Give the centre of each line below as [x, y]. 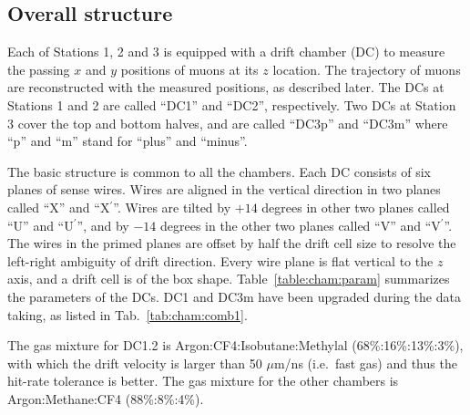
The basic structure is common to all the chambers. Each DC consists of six [219, 171]
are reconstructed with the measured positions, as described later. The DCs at [226, 87]
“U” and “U [41, 225]
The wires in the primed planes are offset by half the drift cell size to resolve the [232, 243]
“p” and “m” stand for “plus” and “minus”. [128, 141]
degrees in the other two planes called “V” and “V [300, 225]
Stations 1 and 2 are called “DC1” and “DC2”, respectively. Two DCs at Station [232, 104]
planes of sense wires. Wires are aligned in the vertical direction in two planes [224, 189]
